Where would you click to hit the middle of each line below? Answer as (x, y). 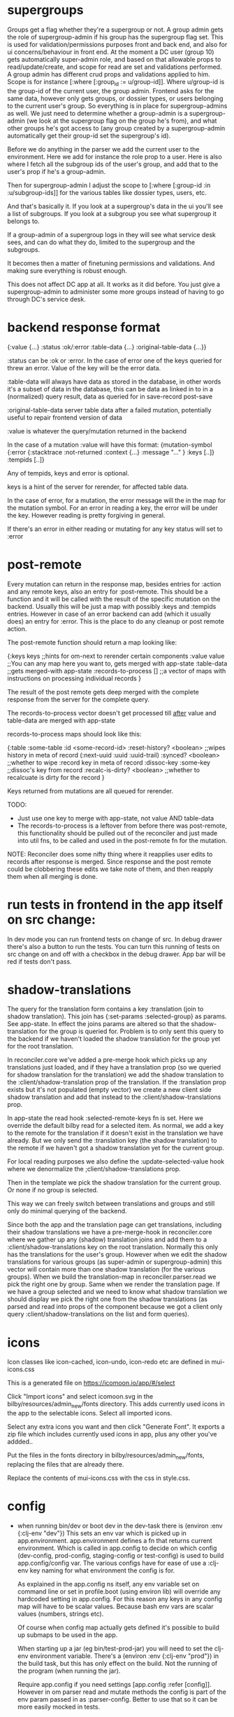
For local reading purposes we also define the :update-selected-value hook (116, 1161)
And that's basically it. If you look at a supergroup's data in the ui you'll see (115, 206)
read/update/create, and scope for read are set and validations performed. (115, 67)
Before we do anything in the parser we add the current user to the (103, 149)
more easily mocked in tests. (58, 1706)
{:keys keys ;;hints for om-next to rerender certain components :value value (116, 656)
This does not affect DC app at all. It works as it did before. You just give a (114, 284)
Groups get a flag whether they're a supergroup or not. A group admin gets (115, 29)
